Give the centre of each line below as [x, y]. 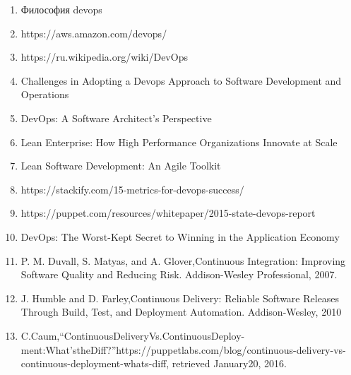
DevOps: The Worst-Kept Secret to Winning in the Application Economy [180, 236]
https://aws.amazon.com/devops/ [94, 33]
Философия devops [61, 9]
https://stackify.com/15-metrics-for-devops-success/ [132, 189]
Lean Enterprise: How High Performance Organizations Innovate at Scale [179, 142]
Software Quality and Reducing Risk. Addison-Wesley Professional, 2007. [179, 274]
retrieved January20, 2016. [229, 363]
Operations [45, 94]
